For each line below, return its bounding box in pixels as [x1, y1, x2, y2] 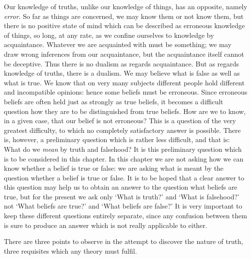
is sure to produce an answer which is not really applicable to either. [4, 220, 207, 230]
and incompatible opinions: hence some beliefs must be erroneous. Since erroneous [4, 87, 248, 97]
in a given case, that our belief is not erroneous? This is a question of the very [4, 115, 236, 126]
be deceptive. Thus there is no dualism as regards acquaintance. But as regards [4, 58, 239, 68]
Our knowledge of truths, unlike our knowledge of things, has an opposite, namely [4, 1, 248, 11]
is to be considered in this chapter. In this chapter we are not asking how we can [4, 153, 244, 163]
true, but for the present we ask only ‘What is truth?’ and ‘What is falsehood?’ [4, 191, 239, 201]
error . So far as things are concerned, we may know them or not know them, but [4, 11, 244, 21]
